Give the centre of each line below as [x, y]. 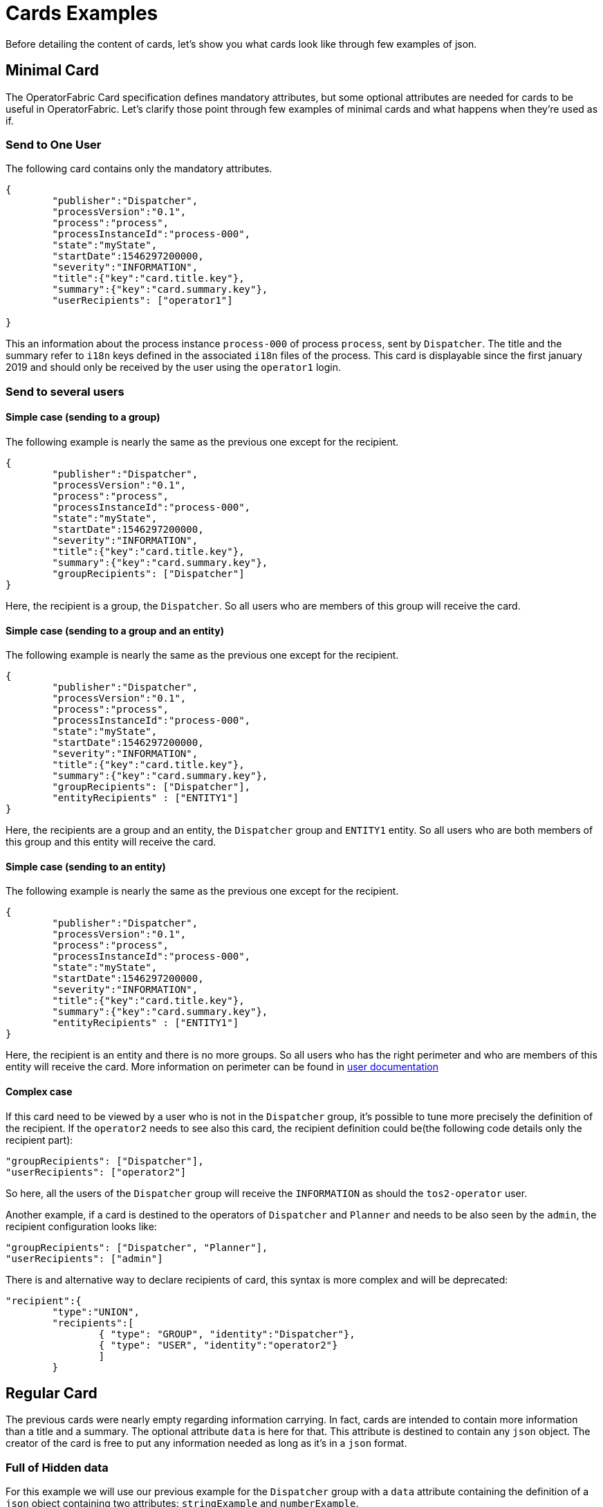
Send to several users [65, 391]
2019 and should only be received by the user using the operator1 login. [173, 367]
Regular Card [52, 1394]
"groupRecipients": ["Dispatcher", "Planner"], [137, 1247]
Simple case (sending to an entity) [86, 866]
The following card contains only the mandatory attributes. [139, 169]
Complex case [39, 1091]
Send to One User [54, 144]
